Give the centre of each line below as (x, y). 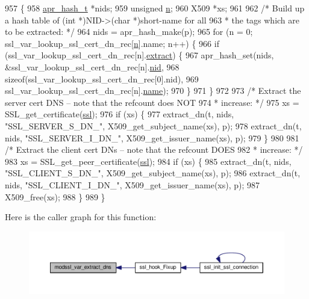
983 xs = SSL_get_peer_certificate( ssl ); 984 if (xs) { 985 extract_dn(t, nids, (148, 161)
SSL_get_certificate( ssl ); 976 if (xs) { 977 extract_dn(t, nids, (120, 114)
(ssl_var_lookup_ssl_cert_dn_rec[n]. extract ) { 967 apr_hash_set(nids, (139, 55)
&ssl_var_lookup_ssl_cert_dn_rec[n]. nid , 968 (92, 66)
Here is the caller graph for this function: (81, 217)
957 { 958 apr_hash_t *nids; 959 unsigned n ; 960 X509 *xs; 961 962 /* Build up (155, 8)
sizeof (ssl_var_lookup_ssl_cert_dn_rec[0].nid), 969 (102, 79)
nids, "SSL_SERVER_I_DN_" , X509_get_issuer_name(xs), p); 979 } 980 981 (152, 137)
